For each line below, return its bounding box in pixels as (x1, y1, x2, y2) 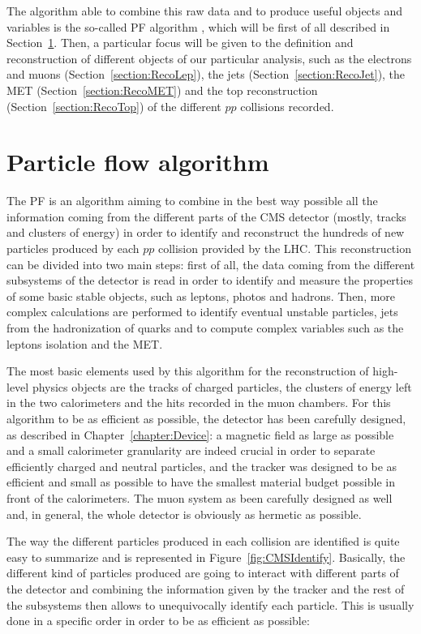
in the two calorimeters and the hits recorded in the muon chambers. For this (6, 394, 391, 411)
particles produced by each (6, 240, 140, 257)
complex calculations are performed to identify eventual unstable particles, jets (6, 303, 398, 320)
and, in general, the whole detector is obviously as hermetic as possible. (6, 505, 362, 522)
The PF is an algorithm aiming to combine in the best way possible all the (6, 192, 378, 209)
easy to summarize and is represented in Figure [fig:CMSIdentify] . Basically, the (6, 548, 406, 565)
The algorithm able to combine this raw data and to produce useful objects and (6, 2, 403, 19)
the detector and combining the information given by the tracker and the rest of (6, 580, 405, 597)
